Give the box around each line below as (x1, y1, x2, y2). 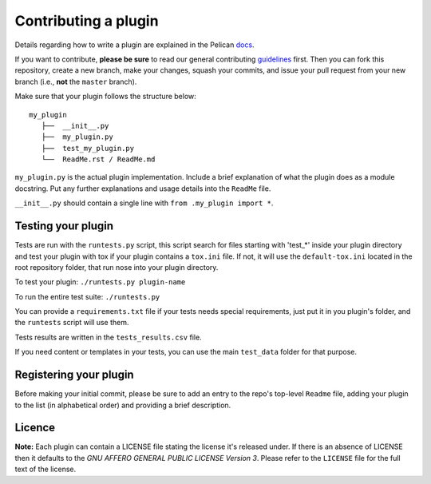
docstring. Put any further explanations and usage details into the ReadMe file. (14, 184, 271, 193)
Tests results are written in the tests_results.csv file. (14, 332, 203, 342)
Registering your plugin (14, 368, 135, 382)
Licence (14, 421, 56, 434)
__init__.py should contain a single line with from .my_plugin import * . (14, 198, 274, 208)
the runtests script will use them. (14, 318, 129, 327)
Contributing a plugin (14, 12, 159, 30)
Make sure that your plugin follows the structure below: (14, 92, 197, 101)
